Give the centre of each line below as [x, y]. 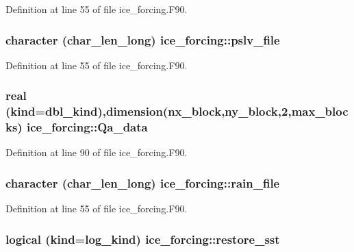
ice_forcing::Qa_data [87, 127]
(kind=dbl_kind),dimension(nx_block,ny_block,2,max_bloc [177, 111]
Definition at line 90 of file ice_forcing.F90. [97, 152]
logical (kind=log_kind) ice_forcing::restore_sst [143, 239]
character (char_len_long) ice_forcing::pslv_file [143, 39]
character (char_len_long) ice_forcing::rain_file [143, 182]
